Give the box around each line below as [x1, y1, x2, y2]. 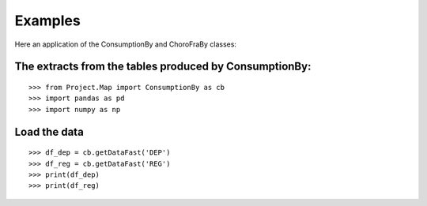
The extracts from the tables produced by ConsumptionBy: [14, 60, 312, 73]
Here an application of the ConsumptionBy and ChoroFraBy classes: [14, 39, 237, 49]
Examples [14, 12, 81, 29]
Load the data [14, 125, 85, 138]
